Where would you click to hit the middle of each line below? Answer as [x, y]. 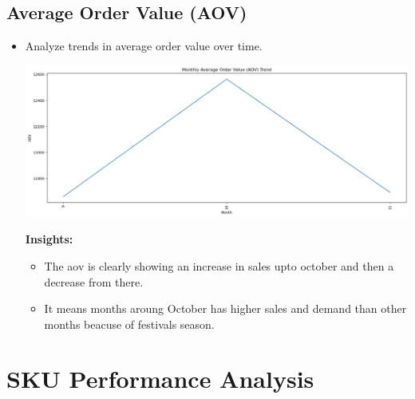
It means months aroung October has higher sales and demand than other [225, 308]
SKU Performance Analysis [160, 379]
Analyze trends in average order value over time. [144, 46]
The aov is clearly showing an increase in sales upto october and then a [219, 265]
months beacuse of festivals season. [129, 324]
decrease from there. [94, 281]
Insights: [49, 239]
